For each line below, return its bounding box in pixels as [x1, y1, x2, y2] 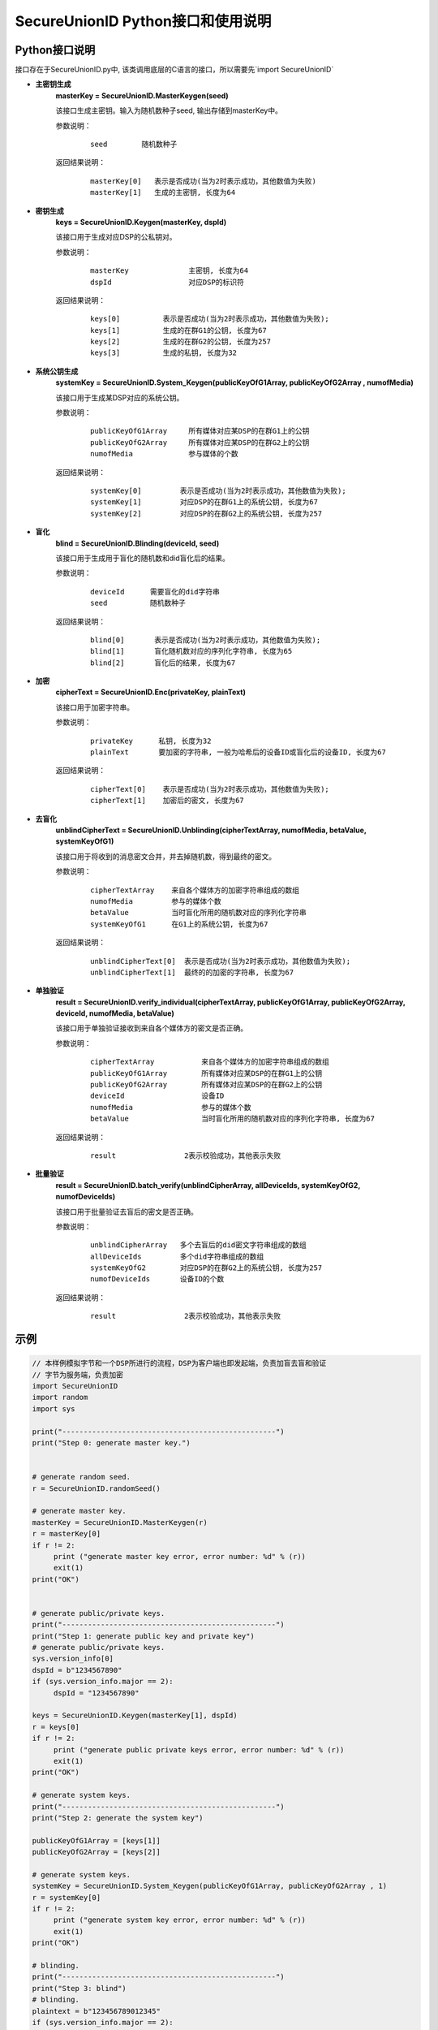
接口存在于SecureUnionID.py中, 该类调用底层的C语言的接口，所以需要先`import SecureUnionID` [15, 65, 334, 75]
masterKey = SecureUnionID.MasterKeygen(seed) [55, 90, 229, 101]
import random [32, 1393, 88, 1402]
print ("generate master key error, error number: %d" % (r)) [53, 1552, 307, 1561]
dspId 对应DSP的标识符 [90, 277, 245, 287]
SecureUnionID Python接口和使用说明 [15, 12, 272, 30]
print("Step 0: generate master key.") [32, 1438, 191, 1447]
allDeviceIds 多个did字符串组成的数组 [90, 1251, 264, 1261]
